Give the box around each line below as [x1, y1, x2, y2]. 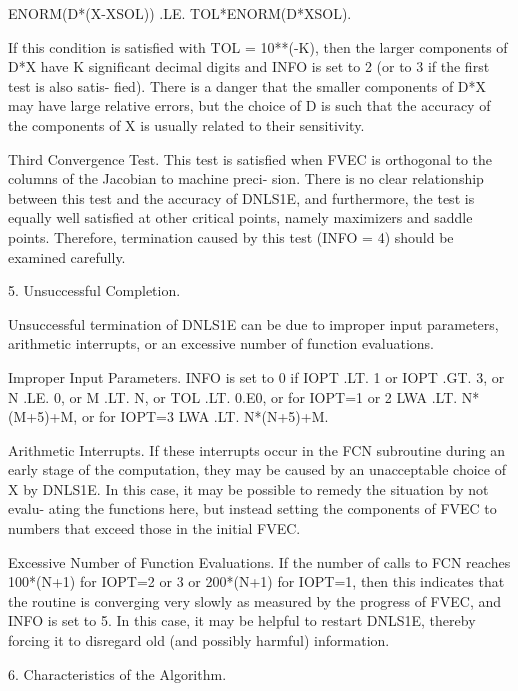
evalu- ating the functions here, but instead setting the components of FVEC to [8, 498, 497, 519]
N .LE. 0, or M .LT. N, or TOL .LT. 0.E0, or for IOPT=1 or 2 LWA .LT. [8, 386, 458, 407]
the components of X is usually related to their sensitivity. [8, 114, 365, 135]
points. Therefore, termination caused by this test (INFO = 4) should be [8, 226, 454, 247]
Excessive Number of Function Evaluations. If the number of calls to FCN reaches [8, 551, 511, 572]
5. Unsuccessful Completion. [8, 280, 181, 301]
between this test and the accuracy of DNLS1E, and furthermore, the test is [8, 187, 475, 208]
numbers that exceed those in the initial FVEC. [8, 518, 301, 539]
